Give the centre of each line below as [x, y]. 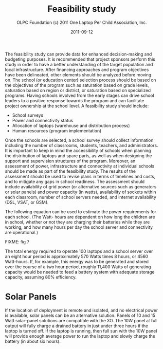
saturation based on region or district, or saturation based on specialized [78, 90]
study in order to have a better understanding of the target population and [79, 64]
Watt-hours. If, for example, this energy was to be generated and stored [77, 261]
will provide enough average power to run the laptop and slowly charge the [80, 336]
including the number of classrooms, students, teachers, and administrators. [81, 145]
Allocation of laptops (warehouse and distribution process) [71, 126]
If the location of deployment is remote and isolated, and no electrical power [81, 310]
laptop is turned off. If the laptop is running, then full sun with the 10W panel [81, 331]
